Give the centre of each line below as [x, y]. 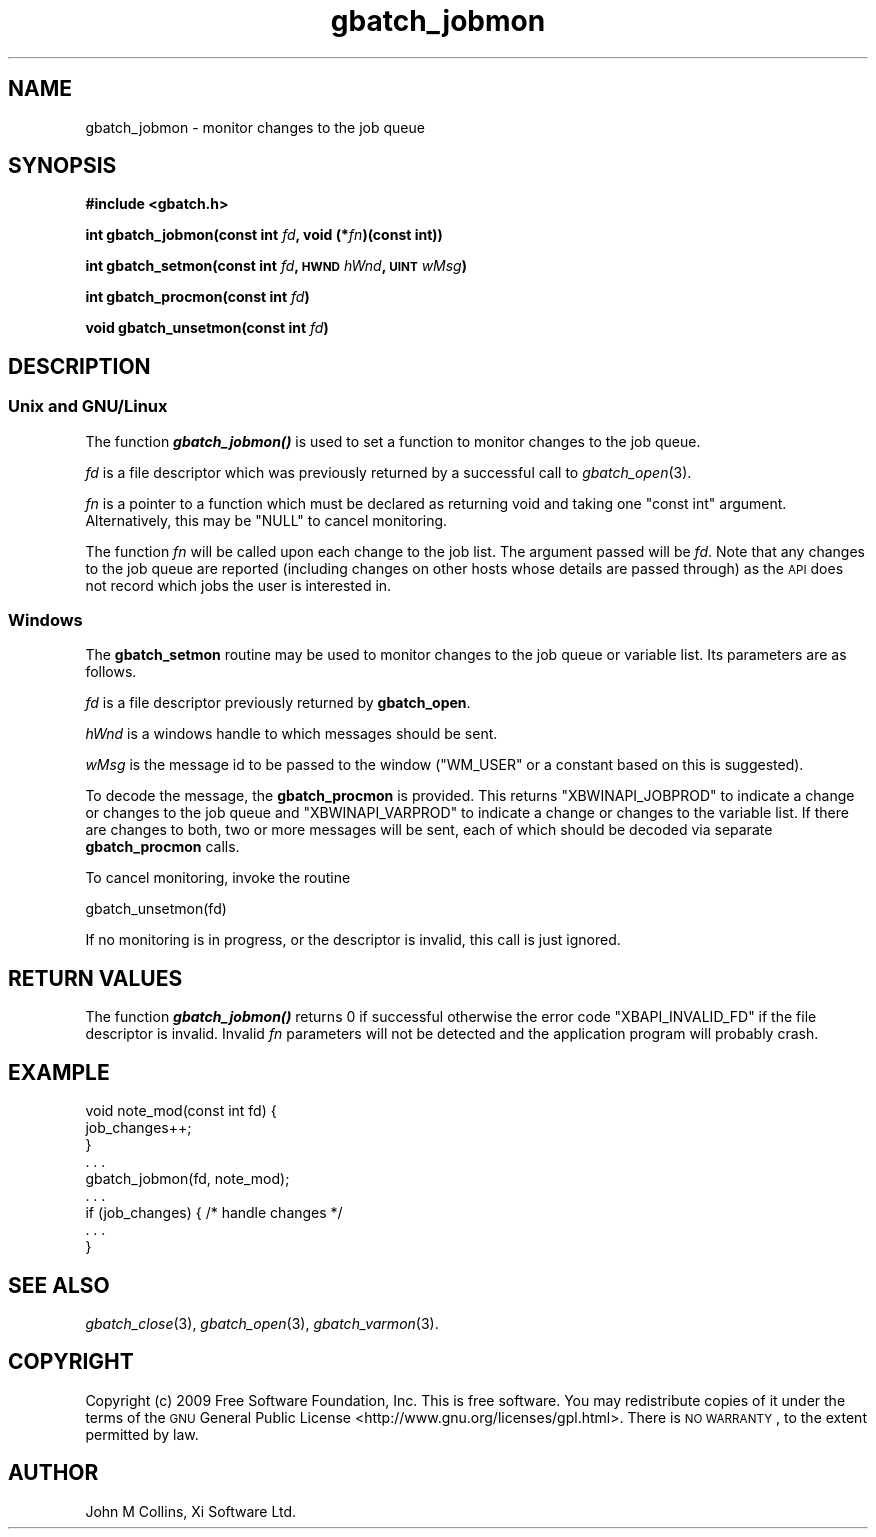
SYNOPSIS [62, 166]
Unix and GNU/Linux [88, 406]
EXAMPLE [59, 1072]
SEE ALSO [59, 1285]
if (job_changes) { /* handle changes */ [214, 1213]
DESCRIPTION [79, 366]
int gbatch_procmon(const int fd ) [197, 297]
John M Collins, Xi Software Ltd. [191, 1511]
